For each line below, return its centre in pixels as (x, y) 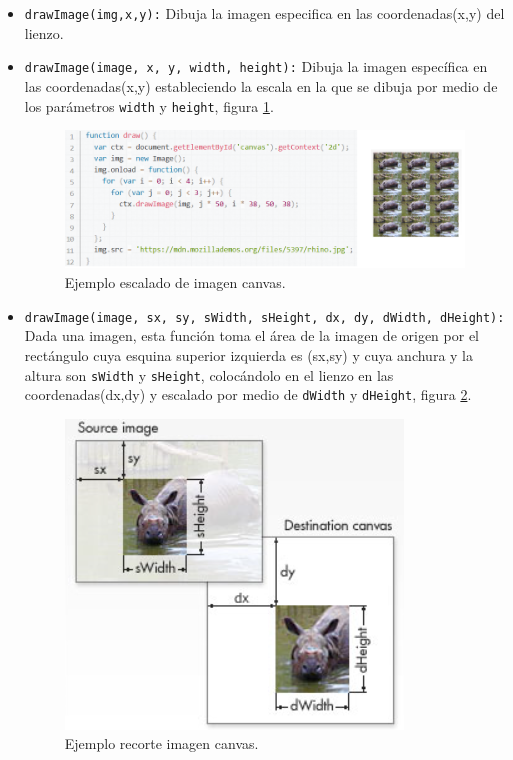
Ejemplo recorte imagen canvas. (161, 743)
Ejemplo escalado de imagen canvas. (175, 282)
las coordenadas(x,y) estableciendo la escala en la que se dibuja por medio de (261, 85)
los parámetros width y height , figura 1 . (149, 105)
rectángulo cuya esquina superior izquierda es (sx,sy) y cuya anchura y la (248, 354)
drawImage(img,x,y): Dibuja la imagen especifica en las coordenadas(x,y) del (264, 13)
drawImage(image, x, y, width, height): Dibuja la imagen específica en (256, 66)
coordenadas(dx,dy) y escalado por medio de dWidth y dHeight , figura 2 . (248, 394)
